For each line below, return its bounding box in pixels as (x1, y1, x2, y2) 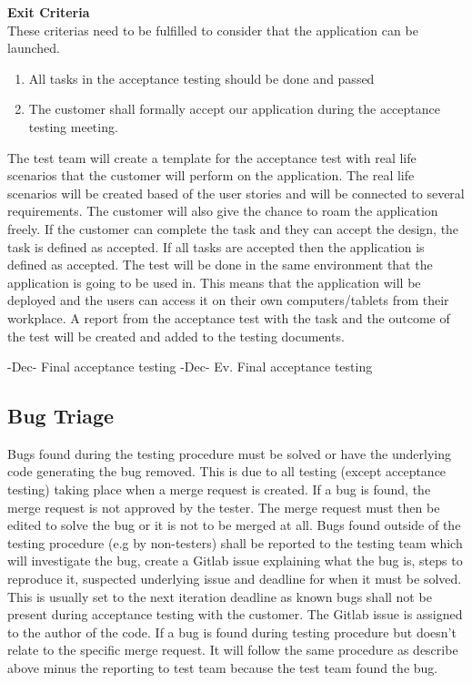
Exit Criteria (7, 3, 90, 21)
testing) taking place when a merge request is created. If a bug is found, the (7, 480, 431, 499)
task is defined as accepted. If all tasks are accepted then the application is (7, 237, 425, 256)
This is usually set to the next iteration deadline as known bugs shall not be (7, 586, 432, 606)
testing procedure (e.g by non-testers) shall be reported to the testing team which (7, 533, 463, 552)
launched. (7, 38, 60, 57)
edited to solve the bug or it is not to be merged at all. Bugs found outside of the (7, 515, 461, 535)
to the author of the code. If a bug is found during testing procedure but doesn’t (7, 622, 457, 641)
